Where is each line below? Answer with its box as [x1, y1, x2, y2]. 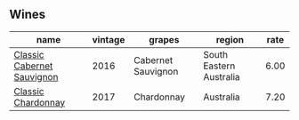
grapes [149, 33, 180, 45]
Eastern [203, 60, 236, 72]
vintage [92, 33, 125, 45]
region [215, 33, 245, 45]
